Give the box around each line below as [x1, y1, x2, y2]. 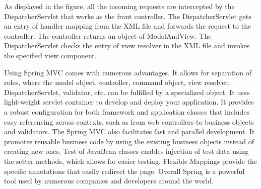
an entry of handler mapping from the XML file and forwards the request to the [4, 21, 251, 31]
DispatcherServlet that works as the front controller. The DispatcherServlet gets [4, 11, 251, 21]
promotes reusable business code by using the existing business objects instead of [4, 136, 254, 146]
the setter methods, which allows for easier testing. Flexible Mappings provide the [4, 155, 257, 166]
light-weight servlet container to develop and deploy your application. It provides [4, 97, 254, 107]
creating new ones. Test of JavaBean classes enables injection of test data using [4, 146, 249, 156]
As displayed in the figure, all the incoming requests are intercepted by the [4, 1, 235, 11]
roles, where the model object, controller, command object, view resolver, [4, 77, 230, 87]
